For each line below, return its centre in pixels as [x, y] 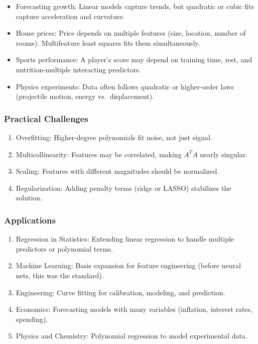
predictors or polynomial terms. [64, 248]
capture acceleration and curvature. [70, 16]
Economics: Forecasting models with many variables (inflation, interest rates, [134, 309]
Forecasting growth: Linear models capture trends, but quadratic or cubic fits [135, 6]
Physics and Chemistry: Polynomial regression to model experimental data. [132, 336]
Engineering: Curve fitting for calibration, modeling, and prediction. [120, 292]
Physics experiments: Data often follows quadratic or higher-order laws [125, 86]
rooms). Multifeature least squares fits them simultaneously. [108, 42]
